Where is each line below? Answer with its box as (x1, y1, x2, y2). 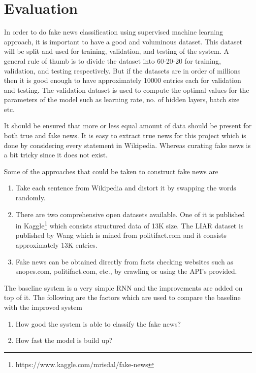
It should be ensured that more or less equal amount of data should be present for (4, 120, 252, 131)
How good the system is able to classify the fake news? (15, 318, 181, 329)
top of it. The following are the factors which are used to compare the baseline (4, 292, 241, 302)
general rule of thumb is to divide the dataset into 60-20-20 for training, (4, 55, 221, 66)
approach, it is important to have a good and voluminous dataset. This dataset (4, 36, 243, 46)
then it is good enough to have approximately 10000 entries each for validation (4, 75, 241, 85)
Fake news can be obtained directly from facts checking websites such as (15, 256, 233, 266)
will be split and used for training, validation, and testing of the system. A (4, 46, 229, 56)
